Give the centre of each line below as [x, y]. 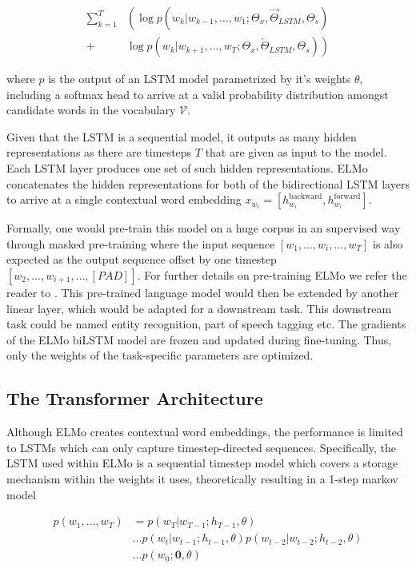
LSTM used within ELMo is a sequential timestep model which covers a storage [202, 463]
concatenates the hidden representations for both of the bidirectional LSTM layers [208, 183]
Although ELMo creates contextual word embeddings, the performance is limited [205, 432]
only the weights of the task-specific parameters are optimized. [160, 355]
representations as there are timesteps [99, 152]
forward [347, 196]
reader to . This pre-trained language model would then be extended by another [203, 292]
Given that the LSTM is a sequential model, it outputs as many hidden [182, 136]
